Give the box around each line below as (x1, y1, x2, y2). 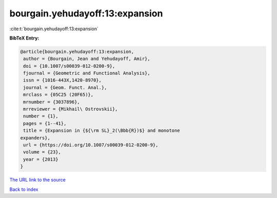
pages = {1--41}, (23, 121, 67, 126)
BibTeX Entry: (9, 35, 39, 41)
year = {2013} (23, 156, 58, 162)
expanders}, (20, 135, 51, 141)
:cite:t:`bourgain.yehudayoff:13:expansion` (9, 26, 98, 32)
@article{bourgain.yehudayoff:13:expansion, (20, 49, 134, 54)
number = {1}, (23, 113, 58, 119)
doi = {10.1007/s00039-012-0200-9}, (23, 63, 115, 69)
